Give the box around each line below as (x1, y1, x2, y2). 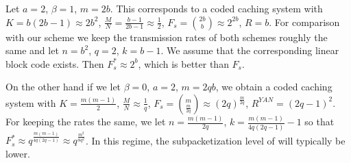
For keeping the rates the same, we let (5, 114, 166, 129)
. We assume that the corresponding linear (160, 43, 339, 58)
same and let (5, 43, 59, 58)
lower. (5, 146, 30, 160)
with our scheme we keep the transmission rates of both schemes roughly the (5, 29, 328, 44)
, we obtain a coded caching (215, 79, 332, 94)
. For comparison (269, 14, 340, 29)
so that (304, 114, 335, 129)
